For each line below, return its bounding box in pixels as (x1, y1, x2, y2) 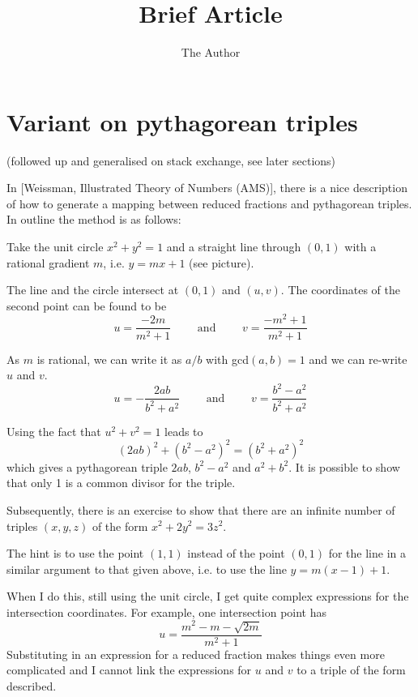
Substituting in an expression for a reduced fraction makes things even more (6, 645, 385, 662)
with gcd (206, 350, 250, 367)
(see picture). (189, 254, 254, 271)
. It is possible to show (288, 458, 400, 475)
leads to (164, 422, 203, 439)
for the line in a (328, 545, 406, 562)
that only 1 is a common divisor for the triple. (6, 474, 236, 491)
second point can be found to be (6, 297, 167, 314)
